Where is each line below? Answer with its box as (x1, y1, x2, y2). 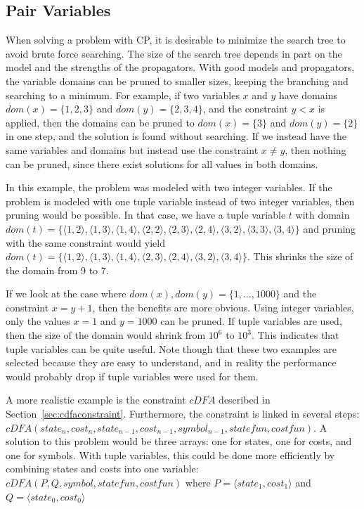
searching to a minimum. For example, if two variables (6, 87, 240, 102)
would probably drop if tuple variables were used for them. (6, 368, 259, 383)
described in (219, 392, 271, 407)
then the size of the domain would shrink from (6, 328, 206, 342)
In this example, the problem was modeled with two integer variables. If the (6, 180, 332, 195)
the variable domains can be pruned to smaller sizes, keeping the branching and (6, 73, 349, 88)
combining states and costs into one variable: (6, 461, 199, 476)
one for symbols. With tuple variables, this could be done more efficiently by (6, 447, 335, 462)
